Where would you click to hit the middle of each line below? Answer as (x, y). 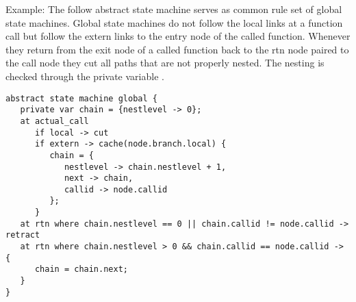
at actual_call (54, 121)
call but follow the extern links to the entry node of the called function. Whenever (178, 36)
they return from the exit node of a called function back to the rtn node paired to (177, 49)
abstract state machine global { (81, 98)
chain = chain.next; (81, 269)
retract (23, 235)
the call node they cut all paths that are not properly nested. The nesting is (165, 63)
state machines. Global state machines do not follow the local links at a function (174, 22)
